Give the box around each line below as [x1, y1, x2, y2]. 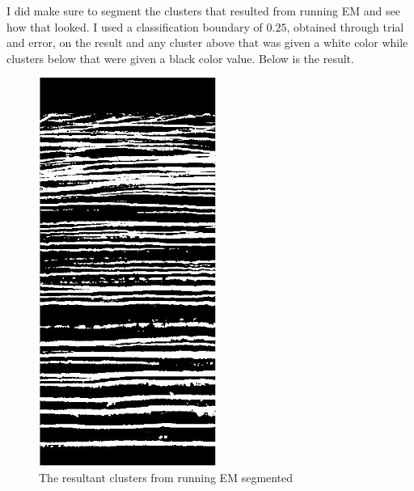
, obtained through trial [286, 18, 404, 35]
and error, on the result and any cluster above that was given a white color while [6, 34, 408, 51]
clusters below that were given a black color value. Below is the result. [6, 49, 354, 66]
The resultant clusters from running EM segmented [39, 468, 294, 485]
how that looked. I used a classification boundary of [6, 18, 263, 35]
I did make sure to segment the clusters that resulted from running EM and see [6, 2, 400, 19]
